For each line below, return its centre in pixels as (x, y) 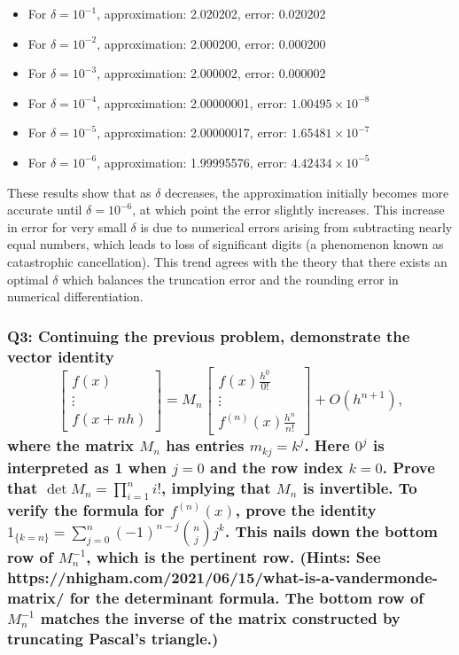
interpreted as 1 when (87, 467)
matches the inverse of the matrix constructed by (220, 617)
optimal (28, 279)
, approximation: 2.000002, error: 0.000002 (211, 73)
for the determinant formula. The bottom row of (247, 597)
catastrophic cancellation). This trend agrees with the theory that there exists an (227, 261)
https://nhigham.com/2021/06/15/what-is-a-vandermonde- (223, 577)
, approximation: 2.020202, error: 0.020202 (211, 13)
